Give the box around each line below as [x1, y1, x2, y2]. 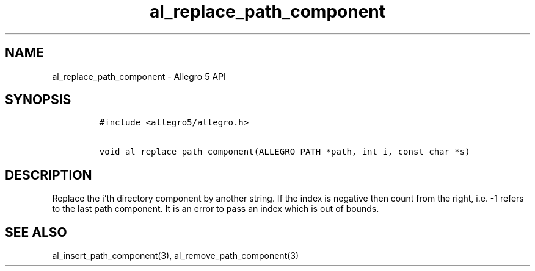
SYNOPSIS [5, 92, 71, 108]
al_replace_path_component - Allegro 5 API [52, 71, 226, 82]
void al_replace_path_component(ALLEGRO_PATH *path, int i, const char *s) [99, 147, 470, 157]
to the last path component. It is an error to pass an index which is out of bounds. [52, 203, 379, 214]
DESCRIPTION [5, 167, 92, 183]
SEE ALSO [5, 224, 67, 240]
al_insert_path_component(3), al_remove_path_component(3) [52, 250, 299, 261]
